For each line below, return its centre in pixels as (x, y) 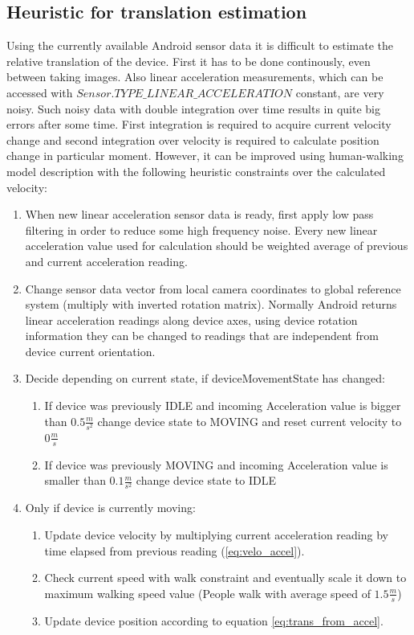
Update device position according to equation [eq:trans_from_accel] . (214, 620)
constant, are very (340, 92)
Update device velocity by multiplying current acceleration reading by (216, 534)
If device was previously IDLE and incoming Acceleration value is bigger (223, 406)
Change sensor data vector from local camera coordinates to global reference (213, 288)
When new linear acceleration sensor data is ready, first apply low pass (199, 214)
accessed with (40, 92)
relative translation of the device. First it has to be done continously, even (189, 61)
